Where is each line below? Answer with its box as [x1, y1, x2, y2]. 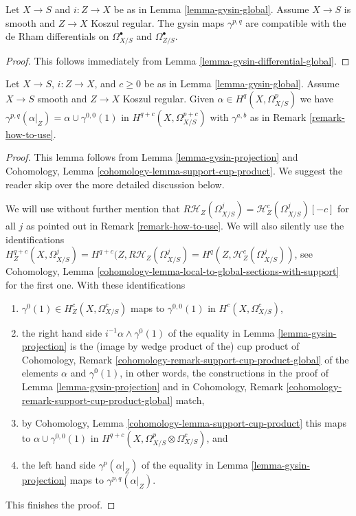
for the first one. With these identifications [5, 277, 186, 291]
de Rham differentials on [5, 29, 109, 43]
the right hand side [21, 325, 102, 339]
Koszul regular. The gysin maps [91, 15, 225, 30]
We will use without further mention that [5, 201, 180, 216]
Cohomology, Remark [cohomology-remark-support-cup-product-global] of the [21, 352, 349, 366]
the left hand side [21, 457, 96, 471]
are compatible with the [245, 15, 346, 30]
